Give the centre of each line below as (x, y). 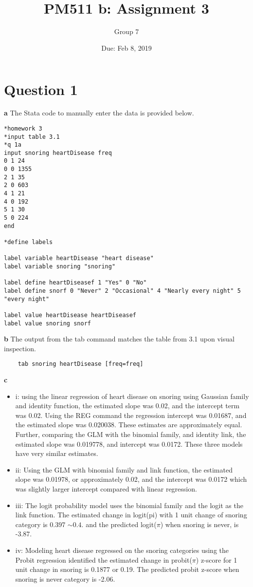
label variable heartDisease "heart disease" (79, 258)
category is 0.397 (40, 524)
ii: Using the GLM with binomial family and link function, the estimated (124, 469)
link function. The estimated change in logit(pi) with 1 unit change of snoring (131, 515)
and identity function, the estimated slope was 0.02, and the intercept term (127, 406)
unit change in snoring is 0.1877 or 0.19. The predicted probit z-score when (127, 569)
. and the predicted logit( (119, 524)
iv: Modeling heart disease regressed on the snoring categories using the (122, 550)
